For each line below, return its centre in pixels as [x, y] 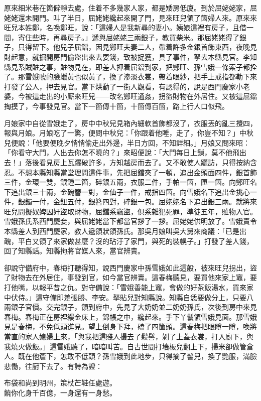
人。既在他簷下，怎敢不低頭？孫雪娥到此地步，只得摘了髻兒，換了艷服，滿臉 [130, 356]
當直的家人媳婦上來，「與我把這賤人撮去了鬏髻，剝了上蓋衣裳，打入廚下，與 [129, 336]
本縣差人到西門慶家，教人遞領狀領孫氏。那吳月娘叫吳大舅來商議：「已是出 [125, 231]
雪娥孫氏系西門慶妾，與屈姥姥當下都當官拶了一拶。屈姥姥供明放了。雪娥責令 [130, 221]
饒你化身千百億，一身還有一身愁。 [60, 392]
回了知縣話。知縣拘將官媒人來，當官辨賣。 [74, 251]
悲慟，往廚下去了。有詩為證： [53, 366]
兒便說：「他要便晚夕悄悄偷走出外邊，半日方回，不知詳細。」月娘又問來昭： [127, 142]
